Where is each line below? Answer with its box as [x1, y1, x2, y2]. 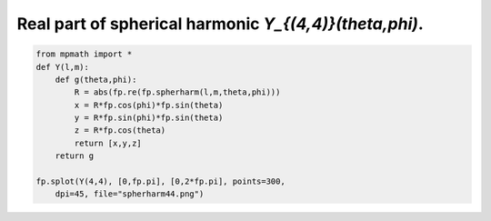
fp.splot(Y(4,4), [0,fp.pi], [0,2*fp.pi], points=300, [35, 176, 286, 186]
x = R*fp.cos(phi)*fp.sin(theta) [74, 100, 224, 110]
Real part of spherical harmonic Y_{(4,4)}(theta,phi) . [16, 14, 425, 34]
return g [55, 151, 95, 161]
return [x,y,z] [74, 137, 143, 148]
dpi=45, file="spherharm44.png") [55, 189, 205, 199]
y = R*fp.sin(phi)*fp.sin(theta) [74, 113, 224, 123]
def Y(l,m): [35, 62, 90, 72]
